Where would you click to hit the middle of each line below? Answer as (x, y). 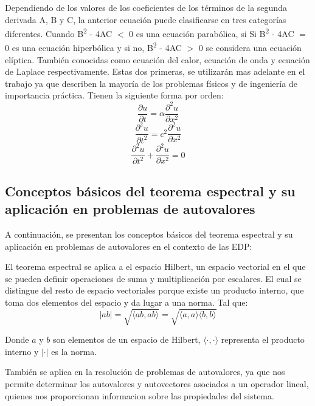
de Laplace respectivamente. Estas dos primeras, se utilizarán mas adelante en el (155, 71)
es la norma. (74, 351)
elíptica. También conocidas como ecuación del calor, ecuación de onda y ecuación (157, 59)
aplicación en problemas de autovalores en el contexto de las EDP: (129, 246)
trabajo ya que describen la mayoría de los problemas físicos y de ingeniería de (151, 83)
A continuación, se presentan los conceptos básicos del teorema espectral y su (149, 234)
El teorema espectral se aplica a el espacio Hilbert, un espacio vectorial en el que (155, 267)
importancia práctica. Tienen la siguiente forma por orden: (114, 95)
